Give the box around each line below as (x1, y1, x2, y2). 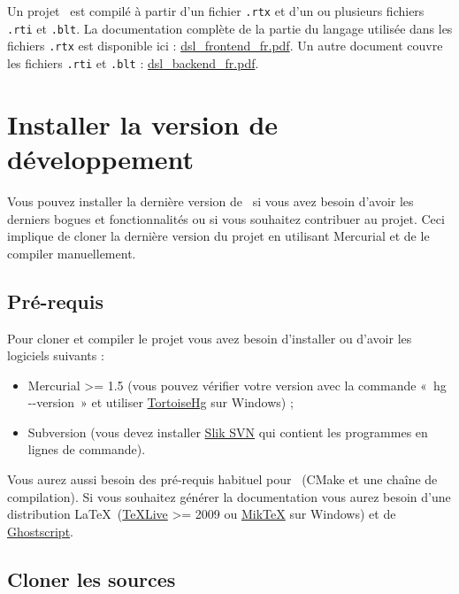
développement (7, 141, 195, 176)
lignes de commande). (27, 440, 146, 459)
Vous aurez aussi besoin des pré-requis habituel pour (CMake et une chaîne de (7, 470, 438, 489)
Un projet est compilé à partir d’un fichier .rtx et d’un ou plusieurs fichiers (7, 2, 425, 19)
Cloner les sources (7, 565, 176, 592)
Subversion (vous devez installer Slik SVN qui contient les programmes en (27, 422, 428, 441)
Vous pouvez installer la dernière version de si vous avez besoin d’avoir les (7, 191, 414, 210)
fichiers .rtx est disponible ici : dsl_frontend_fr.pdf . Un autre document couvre (7, 36, 443, 55)
